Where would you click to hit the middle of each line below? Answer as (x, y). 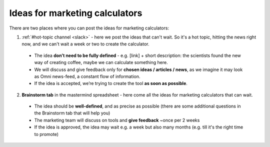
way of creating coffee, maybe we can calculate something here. (101, 62)
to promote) (46, 134)
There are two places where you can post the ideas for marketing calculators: (89, 28)
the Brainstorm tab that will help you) (72, 113)
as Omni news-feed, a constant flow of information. (87, 76)
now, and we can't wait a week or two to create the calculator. (85, 44)
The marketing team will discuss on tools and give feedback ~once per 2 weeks (117, 120)
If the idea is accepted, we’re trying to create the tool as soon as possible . (111, 83)
